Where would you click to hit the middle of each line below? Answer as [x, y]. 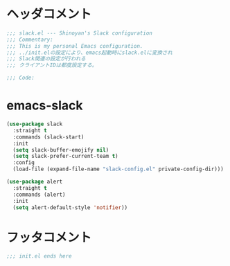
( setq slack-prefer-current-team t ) [65, 157]
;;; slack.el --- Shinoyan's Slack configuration [80, 33]
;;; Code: [21, 78]
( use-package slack [35, 124]
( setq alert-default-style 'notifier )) [70, 207]
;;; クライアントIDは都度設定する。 [52, 65]
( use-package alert [35, 181]
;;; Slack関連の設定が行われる [46, 59]
